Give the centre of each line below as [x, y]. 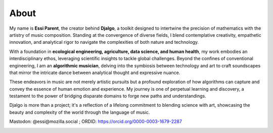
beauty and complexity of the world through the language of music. [80, 112]
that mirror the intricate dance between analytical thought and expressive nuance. [95, 73]
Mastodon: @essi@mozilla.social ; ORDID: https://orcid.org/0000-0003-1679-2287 [96, 121]
